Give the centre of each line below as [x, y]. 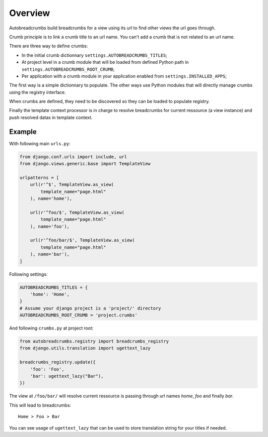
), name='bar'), [50, 254]
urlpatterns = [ [39, 177]
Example [23, 132]
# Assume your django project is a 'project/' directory [90, 308]
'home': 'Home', [50, 294]
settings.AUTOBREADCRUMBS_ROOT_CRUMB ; [68, 69]
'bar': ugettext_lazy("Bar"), [67, 376]
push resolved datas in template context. [51, 117]
